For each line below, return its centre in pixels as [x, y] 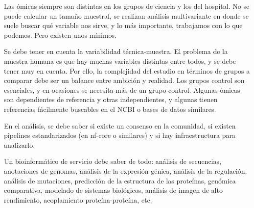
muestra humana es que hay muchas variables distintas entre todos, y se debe [120, 61]
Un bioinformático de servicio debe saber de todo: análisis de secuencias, [113, 161]
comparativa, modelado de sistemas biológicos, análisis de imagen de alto [113, 190]
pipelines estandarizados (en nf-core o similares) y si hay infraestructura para [120, 135]
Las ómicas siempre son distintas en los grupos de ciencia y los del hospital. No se [127, 6]
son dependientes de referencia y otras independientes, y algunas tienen [111, 99]
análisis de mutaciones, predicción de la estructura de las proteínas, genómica [120, 180]
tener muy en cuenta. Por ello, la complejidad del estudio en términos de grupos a [127, 70]
